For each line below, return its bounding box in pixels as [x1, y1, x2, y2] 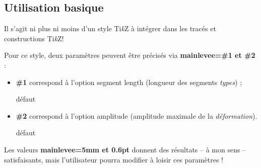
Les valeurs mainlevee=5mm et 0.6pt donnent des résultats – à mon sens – [4, 144, 246, 154]
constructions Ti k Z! [4, 33, 64, 43]
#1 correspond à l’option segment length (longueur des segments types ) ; [16, 76, 242, 87]
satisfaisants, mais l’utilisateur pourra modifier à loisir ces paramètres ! [4, 154, 223, 164]
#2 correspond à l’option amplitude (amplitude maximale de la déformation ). [16, 110, 257, 121]
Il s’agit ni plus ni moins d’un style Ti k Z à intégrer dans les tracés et [4, 23, 216, 34]
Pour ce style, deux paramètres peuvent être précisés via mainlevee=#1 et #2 [4, 50, 255, 60]
